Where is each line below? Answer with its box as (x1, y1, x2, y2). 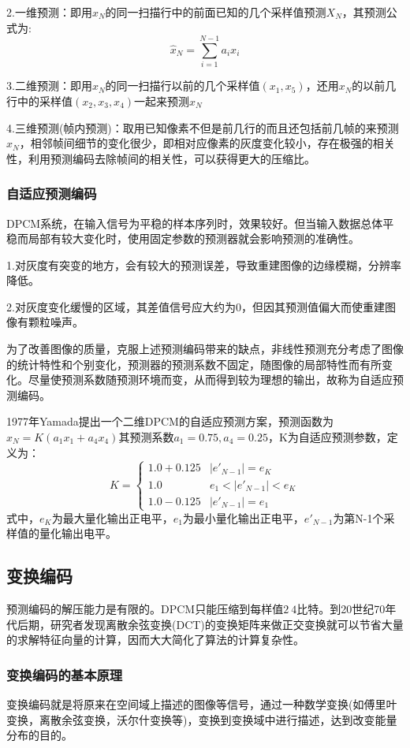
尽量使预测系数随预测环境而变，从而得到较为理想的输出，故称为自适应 (28, 371, 393, 388)
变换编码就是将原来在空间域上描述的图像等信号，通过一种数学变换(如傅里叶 (6, 696, 397, 713)
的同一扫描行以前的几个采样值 (105, 77, 260, 94)
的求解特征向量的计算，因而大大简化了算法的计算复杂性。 (6, 631, 304, 648)
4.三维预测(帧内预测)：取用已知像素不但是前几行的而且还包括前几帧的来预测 (6, 119, 399, 136)
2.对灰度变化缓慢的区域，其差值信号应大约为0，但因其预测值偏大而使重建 (6, 298, 385, 314)
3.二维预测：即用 (6, 77, 92, 94)
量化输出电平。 (39, 525, 117, 541)
